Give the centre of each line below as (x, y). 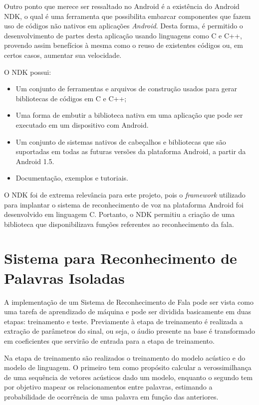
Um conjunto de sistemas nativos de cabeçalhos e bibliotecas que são (121, 141)
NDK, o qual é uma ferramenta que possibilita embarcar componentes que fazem (128, 16)
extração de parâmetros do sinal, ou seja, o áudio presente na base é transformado (130, 331)
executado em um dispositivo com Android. (82, 124)
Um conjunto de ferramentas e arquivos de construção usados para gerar (126, 89)
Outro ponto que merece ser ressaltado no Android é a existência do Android (122, 6)
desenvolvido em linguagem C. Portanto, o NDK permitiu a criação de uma (120, 214)
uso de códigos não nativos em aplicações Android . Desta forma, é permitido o (124, 26)
